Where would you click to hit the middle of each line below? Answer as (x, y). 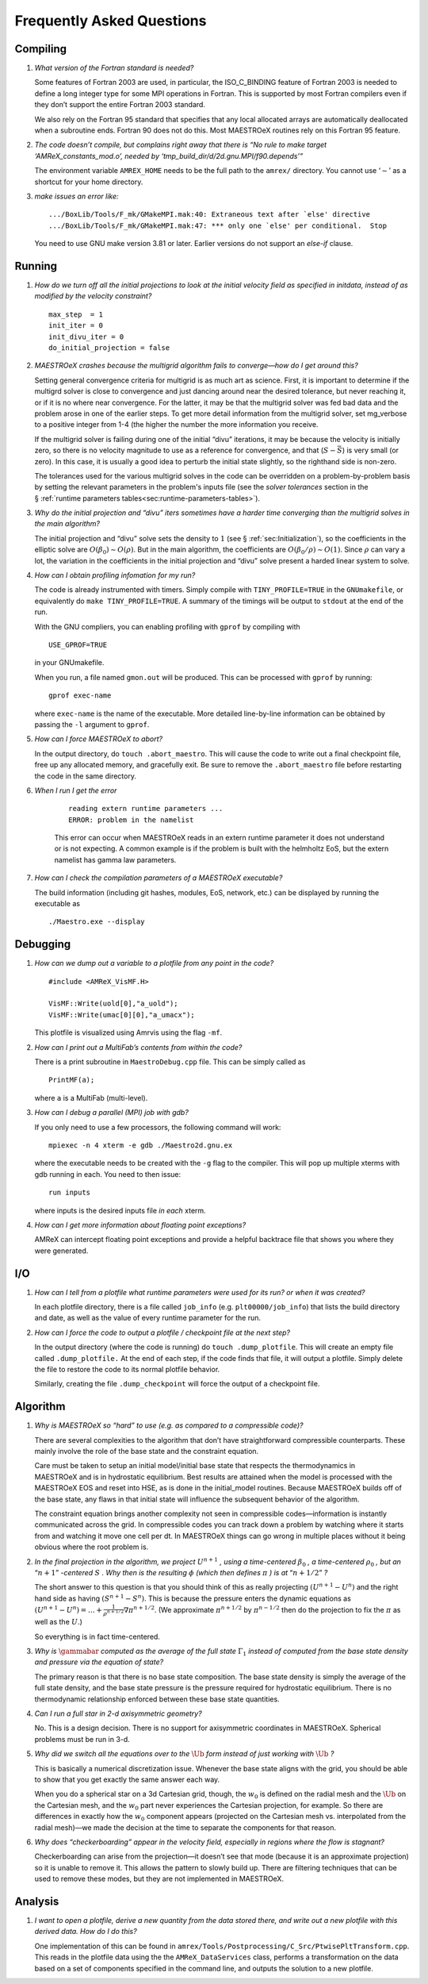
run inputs (70, 1193)
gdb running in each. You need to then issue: (108, 1174)
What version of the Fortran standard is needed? (114, 68)
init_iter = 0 (76, 326)
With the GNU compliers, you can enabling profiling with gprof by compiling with (167, 626)
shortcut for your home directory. (89, 182)
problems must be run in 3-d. (82, 1739)
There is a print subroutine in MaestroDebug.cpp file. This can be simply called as (170, 1062)
